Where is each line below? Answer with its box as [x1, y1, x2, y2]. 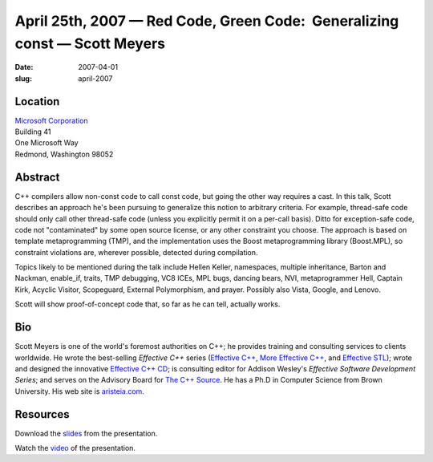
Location [14, 95, 60, 108]
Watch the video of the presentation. [14, 444, 136, 452]
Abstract [14, 170, 60, 184]
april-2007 [78, 73, 113, 83]
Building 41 [14, 127, 51, 136]
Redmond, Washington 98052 [14, 149, 114, 159]
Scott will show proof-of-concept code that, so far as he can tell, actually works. [14, 299, 281, 309]
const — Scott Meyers [14, 34, 166, 52]
